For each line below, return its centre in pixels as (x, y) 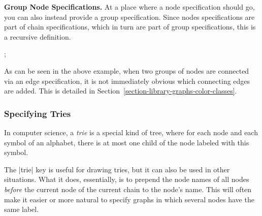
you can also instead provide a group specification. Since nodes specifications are (129, 17)
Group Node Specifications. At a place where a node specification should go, (129, 7)
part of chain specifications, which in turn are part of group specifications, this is (130, 27)
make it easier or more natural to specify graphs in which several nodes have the (129, 199)
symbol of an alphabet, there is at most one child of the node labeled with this (127, 142)
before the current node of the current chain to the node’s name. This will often (128, 189)
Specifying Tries (38, 113)
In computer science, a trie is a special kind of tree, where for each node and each (131, 132)
